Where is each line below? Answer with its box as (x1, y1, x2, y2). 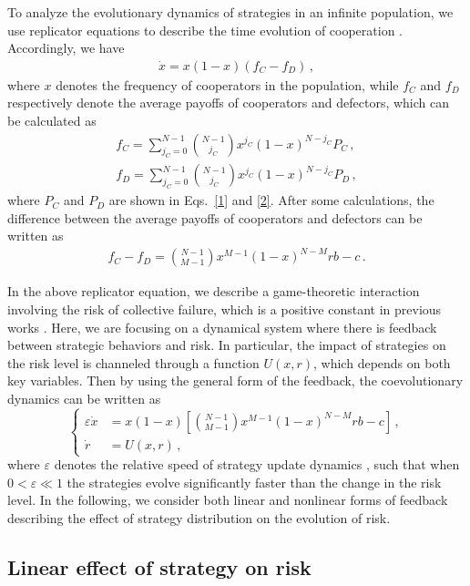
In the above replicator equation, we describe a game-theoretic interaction (7, 282, 420, 301)
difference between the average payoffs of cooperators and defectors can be (7, 208, 423, 227)
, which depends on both (313, 353, 451, 372)
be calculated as (7, 111, 97, 129)
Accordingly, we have (7, 38, 125, 57)
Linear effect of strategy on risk (7, 552, 312, 581)
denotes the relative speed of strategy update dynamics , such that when (54, 455, 460, 474)
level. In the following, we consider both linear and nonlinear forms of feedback (7, 490, 448, 509)
